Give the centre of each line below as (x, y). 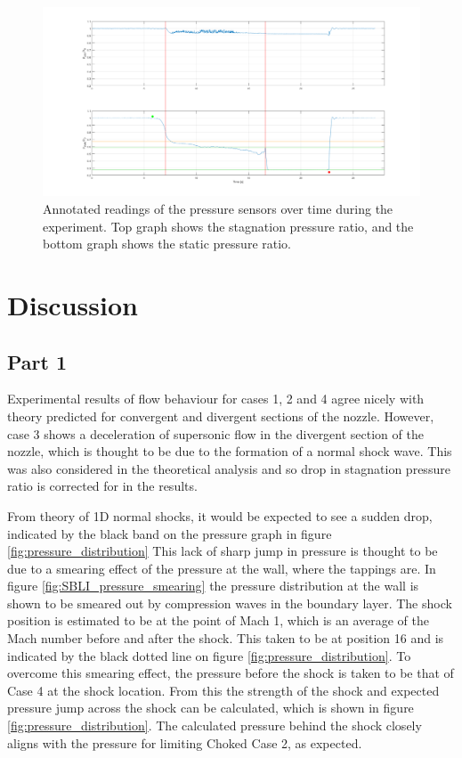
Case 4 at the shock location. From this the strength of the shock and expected (223, 690)
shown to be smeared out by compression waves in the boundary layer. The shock (230, 603)
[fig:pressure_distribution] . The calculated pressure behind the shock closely (215, 725)
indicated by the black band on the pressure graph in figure (170, 533)
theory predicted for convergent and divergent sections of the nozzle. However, (221, 416)
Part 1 (37, 361)
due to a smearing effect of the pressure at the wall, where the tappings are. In (222, 568)
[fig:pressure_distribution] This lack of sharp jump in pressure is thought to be (223, 551)
